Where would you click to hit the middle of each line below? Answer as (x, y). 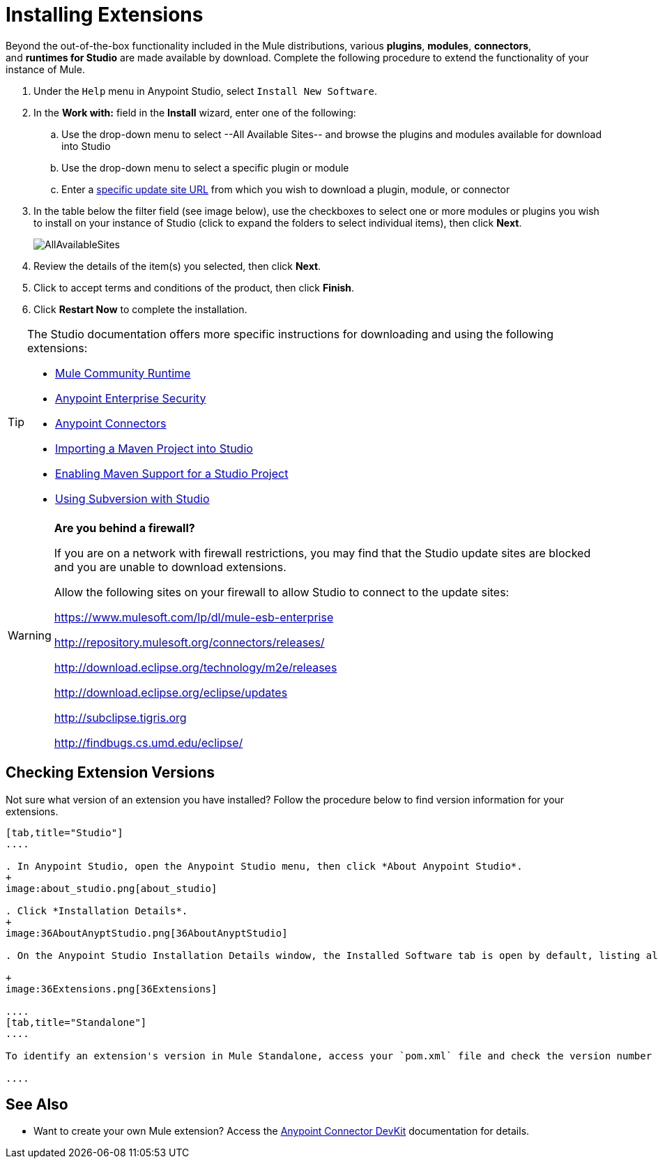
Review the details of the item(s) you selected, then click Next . (177, 266)
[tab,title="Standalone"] (76, 1022)
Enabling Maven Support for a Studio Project (172, 473)
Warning (30, 635)
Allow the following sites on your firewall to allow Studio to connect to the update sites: (282, 592)
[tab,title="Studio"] (64, 832)
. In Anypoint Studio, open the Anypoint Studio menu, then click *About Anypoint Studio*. (264, 866)
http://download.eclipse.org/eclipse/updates (171, 692)
